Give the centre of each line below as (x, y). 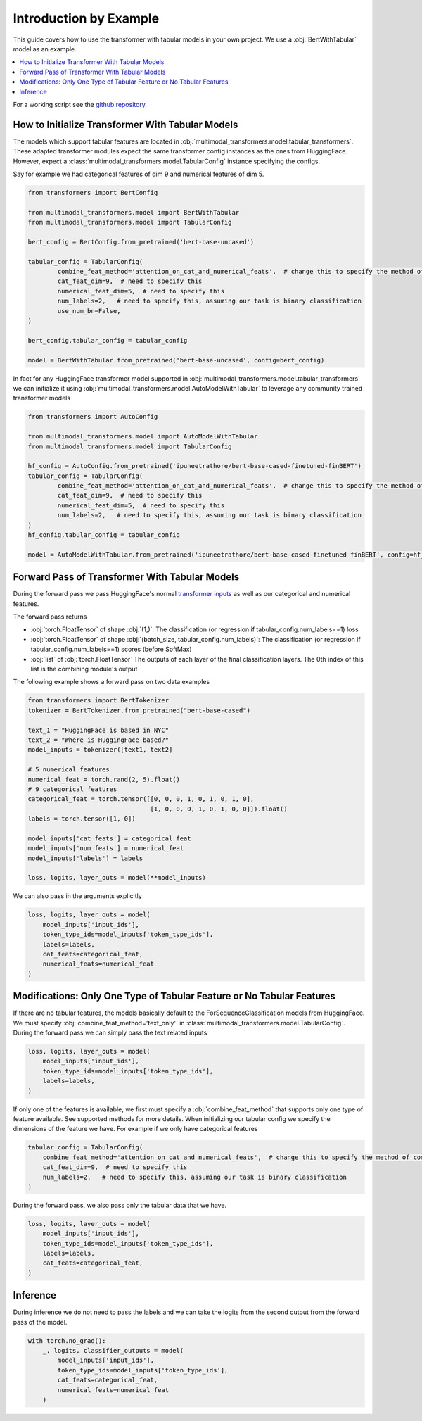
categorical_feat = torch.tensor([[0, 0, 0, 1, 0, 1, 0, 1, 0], (141, 799)
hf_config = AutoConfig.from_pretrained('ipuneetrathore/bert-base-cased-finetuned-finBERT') (195, 466)
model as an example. (45, 49)
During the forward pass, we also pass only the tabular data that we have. (120, 1205)
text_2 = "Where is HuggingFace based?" (98, 740)
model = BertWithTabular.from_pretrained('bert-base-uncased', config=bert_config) (176, 360)
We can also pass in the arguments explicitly (77, 896)
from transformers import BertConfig (93, 192)
